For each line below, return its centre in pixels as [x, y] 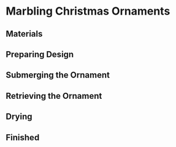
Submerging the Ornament [58, 75]
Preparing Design [40, 54]
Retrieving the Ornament [54, 96]
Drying [19, 117]
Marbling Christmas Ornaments [88, 11]
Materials [24, 34]
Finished [23, 138]
